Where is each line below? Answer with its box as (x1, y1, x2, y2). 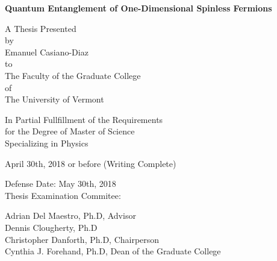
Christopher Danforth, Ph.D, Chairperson (5, 233, 160, 245)
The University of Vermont (5, 93, 104, 105)
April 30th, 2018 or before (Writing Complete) (5, 157, 176, 169)
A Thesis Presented (5, 22, 76, 34)
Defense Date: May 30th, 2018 (5, 177, 116, 190)
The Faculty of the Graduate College (5, 69, 141, 81)
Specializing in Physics (5, 136, 89, 149)
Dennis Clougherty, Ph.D (5, 221, 98, 233)
